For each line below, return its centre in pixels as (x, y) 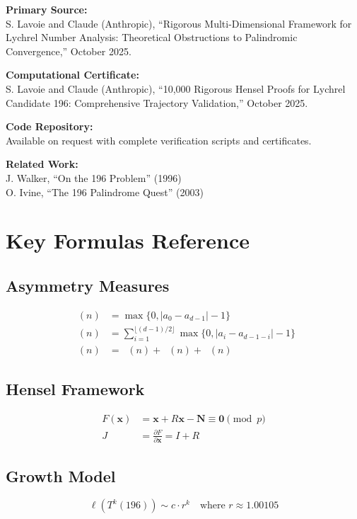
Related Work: (42, 164)
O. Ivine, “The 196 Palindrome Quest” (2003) (105, 192)
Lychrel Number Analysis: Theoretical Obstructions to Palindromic (152, 37)
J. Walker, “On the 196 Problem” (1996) (94, 177)
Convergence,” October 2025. (69, 51)
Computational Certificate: (72, 75)
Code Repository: (49, 126)
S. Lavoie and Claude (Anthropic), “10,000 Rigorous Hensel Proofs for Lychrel (176, 88)
